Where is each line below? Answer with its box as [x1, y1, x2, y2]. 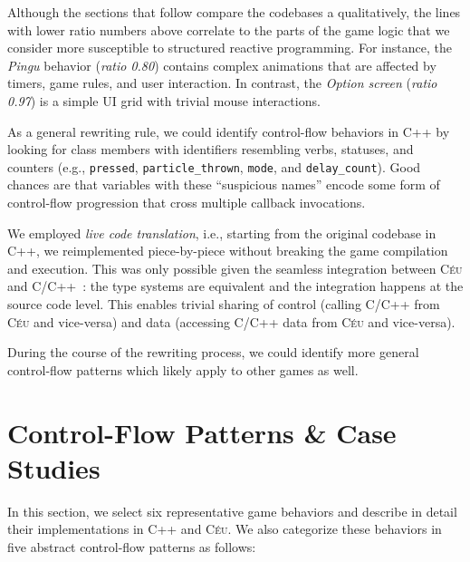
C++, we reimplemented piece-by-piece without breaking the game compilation [7, 241, 448, 260]
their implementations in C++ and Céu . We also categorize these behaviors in [7, 519, 442, 538]
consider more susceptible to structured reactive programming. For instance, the [7, 38, 452, 57]
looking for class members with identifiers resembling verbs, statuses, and [7, 140, 414, 159]
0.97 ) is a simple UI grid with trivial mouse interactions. [7, 91, 321, 110]
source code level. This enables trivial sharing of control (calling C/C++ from [7, 294, 440, 313]
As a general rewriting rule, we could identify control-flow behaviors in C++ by [7, 121, 450, 140]
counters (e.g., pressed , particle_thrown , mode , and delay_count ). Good [7, 157, 421, 176]
